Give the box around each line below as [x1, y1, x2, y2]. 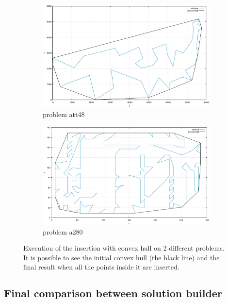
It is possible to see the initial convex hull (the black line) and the [23, 252, 220, 262]
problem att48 [43, 109, 85, 119]
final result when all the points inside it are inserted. [23, 262, 179, 272]
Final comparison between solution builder [4, 286, 222, 301]
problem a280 [43, 226, 83, 236]
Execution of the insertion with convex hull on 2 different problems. [23, 243, 225, 253]
